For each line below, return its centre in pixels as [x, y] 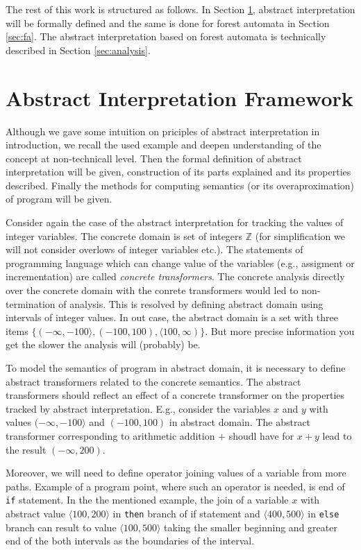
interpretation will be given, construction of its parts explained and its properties [178, 172]
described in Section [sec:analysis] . [78, 50]
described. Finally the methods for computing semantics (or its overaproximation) [180, 185]
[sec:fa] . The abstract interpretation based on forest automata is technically [166, 36]
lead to [337, 435]
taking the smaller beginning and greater [251, 527]
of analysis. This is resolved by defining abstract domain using [191, 303]
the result [26, 449]
